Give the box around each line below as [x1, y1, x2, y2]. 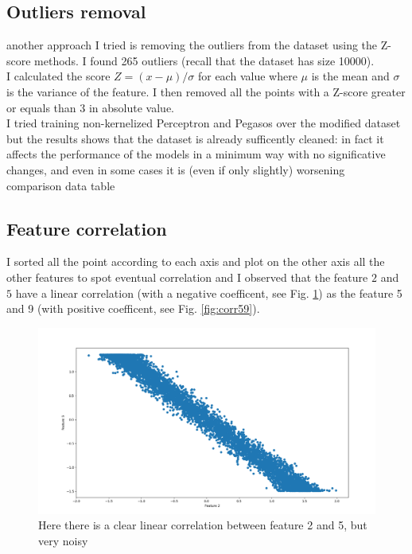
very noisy [38, 532, 88, 548]
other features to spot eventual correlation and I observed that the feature [6, 268, 368, 285]
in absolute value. [88, 99, 174, 115]
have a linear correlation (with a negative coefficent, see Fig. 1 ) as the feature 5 [15, 284, 402, 301]
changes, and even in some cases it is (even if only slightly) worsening [6, 161, 345, 178]
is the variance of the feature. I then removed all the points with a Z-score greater [6, 83, 406, 99]
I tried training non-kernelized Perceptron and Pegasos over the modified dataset [6, 115, 401, 131]
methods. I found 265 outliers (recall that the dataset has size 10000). [34, 52, 375, 68]
